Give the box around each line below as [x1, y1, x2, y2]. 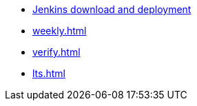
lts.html [32, 67, 65, 79]
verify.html [32, 46, 81, 58]
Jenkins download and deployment [32, 3, 191, 15]
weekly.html [32, 25, 87, 36]
